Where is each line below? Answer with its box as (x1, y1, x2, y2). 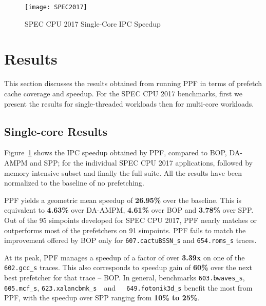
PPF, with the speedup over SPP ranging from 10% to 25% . (4, 292, 200, 303)
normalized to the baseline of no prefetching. (4, 177, 144, 188)
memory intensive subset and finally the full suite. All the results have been (4, 167, 242, 178)
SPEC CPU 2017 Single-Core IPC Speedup (25, 18, 161, 29)
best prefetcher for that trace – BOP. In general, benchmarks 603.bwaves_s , (4, 272, 245, 283)
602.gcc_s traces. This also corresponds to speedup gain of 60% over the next (4, 262, 253, 273)
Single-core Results (4, 123, 108, 139)
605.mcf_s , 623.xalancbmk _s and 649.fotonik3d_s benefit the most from (4, 282, 253, 293)
